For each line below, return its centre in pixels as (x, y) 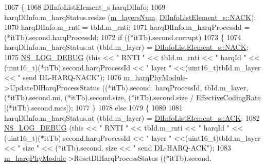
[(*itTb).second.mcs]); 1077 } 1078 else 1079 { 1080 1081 (94, 107)
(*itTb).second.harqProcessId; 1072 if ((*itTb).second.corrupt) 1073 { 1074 (123, 37)
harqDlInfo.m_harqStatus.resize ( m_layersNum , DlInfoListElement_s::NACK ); (130, 17)
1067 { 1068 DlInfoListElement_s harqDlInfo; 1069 (85, 7)
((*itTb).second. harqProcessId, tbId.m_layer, (175, 87)
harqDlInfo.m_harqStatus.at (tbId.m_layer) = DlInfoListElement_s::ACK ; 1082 (132, 117)
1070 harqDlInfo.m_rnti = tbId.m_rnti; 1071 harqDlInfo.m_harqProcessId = (127, 27)
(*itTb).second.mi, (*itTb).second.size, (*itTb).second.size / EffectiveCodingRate (132, 97)
